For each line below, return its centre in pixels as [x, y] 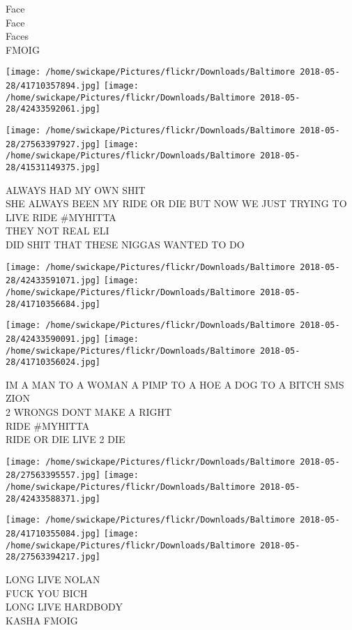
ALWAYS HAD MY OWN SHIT [76, 189]
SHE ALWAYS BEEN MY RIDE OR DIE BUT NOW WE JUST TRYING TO [176, 203]
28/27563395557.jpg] [53, 475]
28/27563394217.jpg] [53, 557]
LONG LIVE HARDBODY [64, 607]
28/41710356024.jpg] [53, 362]
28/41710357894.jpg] [53, 86]
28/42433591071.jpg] [53, 281]
